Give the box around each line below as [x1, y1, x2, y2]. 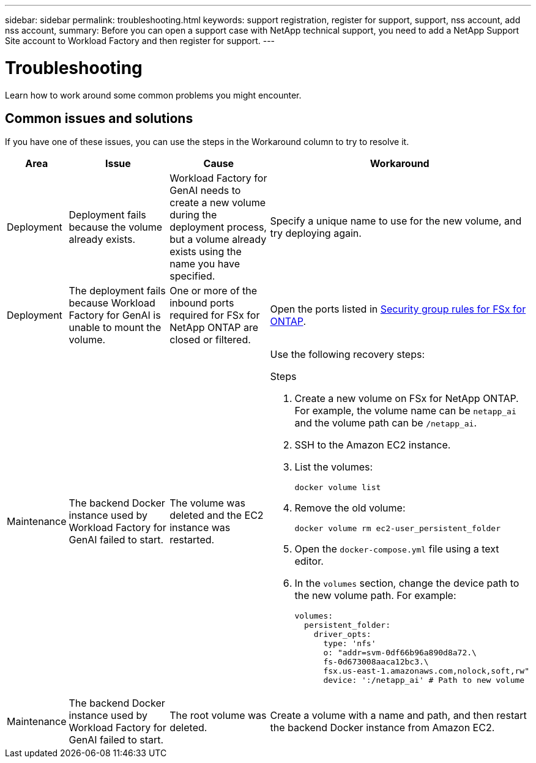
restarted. [169, 534, 215, 546]
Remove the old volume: [294, 502, 406, 515]
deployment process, [169, 221, 267, 234]
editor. [294, 555, 324, 568]
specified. [169, 270, 215, 283]
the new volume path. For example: [294, 589, 456, 602]
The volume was [169, 497, 245, 510]
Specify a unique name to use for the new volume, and [270, 215, 522, 228]
